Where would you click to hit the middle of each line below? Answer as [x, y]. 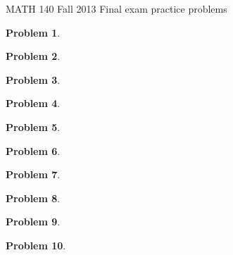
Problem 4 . [33, 103]
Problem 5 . [33, 126]
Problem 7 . [33, 174]
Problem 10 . [36, 245]
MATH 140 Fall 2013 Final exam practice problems [116, 8]
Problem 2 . [33, 56]
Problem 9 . [33, 222]
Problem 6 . [33, 150]
